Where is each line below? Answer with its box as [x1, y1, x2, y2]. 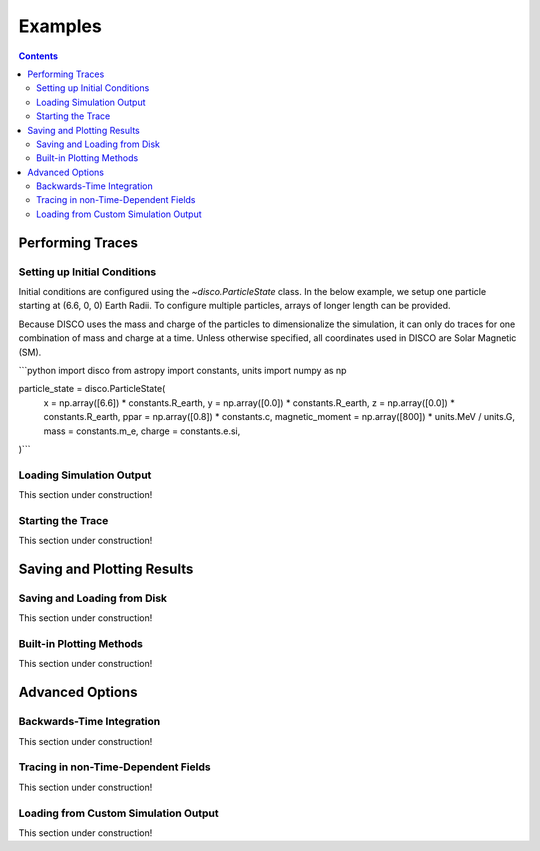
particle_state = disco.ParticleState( [18, 383, 166, 395]
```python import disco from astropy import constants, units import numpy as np [18, 364, 347, 376]
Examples [18, 15, 102, 37]
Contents [18, 50, 59, 62]
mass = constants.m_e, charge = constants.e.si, [43, 425, 241, 437]
